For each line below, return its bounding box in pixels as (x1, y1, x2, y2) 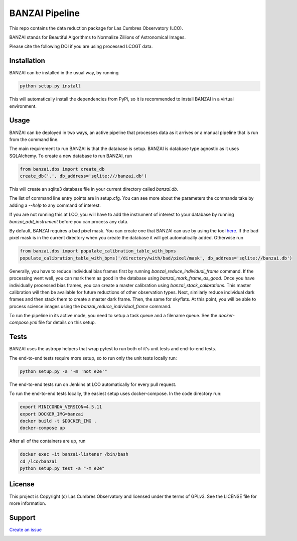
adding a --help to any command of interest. (9, 202, 101, 208)
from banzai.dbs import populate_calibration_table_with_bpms (20, 248, 176, 254)
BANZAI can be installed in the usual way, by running (9, 70, 119, 76)
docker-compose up (20, 425, 65, 431)
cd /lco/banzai (20, 458, 57, 464)
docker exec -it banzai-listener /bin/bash (20, 452, 129, 457)
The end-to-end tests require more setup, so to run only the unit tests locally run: (9, 355, 177, 361)
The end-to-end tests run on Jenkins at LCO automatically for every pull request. (9, 381, 177, 387)
